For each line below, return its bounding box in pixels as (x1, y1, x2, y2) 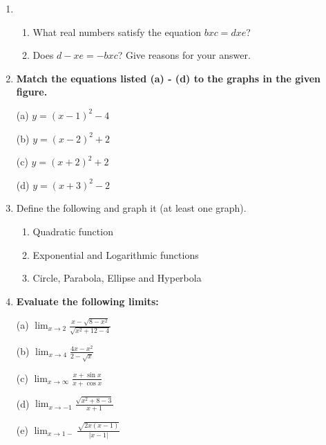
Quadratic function (32, 224, 113, 238)
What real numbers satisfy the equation (32, 24, 201, 39)
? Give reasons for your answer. (117, 48, 251, 62)
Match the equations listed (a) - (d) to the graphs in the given (16, 71, 321, 85)
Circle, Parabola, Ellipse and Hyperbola (32, 271, 202, 285)
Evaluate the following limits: (16, 293, 159, 308)
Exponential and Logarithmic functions (32, 247, 199, 262)
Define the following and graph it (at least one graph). (16, 201, 247, 215)
